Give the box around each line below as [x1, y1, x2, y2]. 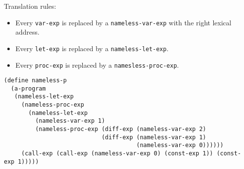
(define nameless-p [4, 77, 67, 84]
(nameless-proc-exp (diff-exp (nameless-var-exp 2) [35, 126, 206, 133]
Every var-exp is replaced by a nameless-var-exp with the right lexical [15, 17, 231, 27]
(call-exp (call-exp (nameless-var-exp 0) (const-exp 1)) [21, 150, 213, 157]
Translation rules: [4, 1, 56, 11]
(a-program [11, 85, 46, 92]
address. [15, 27, 39, 37]
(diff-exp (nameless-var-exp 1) [101, 133, 206, 141]
